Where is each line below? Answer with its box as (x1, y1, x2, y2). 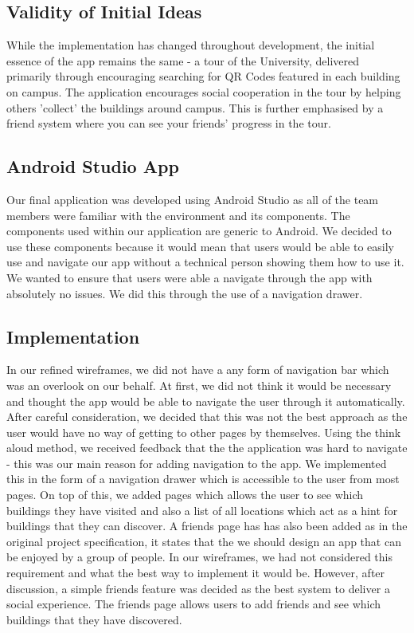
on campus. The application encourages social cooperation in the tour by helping (6, 83, 401, 100)
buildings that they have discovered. (6, 611, 182, 627)
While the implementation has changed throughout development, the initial (6, 37, 375, 53)
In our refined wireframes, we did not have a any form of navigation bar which (6, 361, 389, 378)
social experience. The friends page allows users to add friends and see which (6, 596, 381, 612)
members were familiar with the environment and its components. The (6, 206, 350, 223)
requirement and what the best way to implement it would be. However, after (6, 564, 385, 581)
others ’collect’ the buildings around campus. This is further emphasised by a (6, 99, 384, 116)
